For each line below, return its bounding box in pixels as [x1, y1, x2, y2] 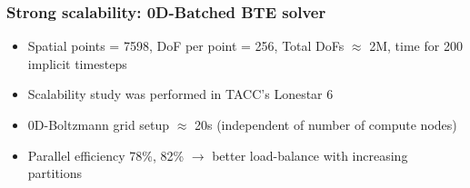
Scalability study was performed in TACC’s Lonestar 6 [27, 84, 334, 104]
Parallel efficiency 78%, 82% [27, 145, 185, 164]
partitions [27, 163, 83, 183]
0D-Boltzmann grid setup [27, 115, 170, 134]
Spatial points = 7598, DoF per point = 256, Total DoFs [27, 36, 345, 55]
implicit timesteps [27, 54, 127, 73]
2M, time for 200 [369, 36, 463, 55]
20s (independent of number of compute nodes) [194, 115, 457, 134]
